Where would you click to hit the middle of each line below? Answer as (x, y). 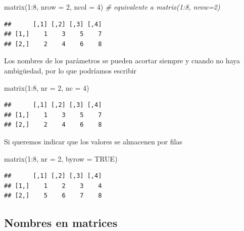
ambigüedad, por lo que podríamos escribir (70, 70)
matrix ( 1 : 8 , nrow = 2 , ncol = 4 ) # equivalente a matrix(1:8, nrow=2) (112, 7)
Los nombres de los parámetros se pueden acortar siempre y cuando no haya (122, 61)
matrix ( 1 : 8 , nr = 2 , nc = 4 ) (47, 87)
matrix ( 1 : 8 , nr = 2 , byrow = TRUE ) (61, 158)
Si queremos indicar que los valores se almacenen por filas (93, 141)
